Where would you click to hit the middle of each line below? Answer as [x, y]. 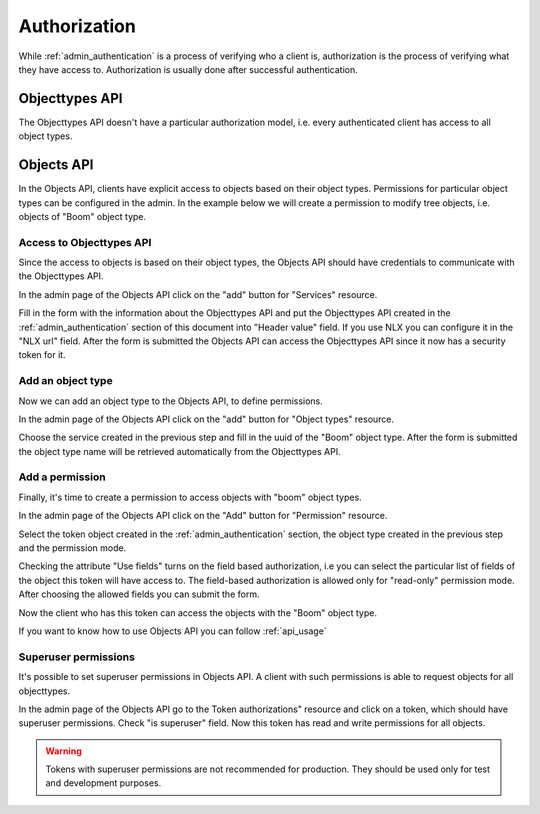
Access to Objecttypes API [85, 242]
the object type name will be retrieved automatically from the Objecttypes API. [179, 451]
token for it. [42, 355]
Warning [63, 751]
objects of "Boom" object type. [82, 216]
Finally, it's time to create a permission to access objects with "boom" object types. [190, 497]
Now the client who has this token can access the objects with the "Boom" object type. [197, 612]
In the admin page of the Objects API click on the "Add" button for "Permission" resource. [203, 516]
